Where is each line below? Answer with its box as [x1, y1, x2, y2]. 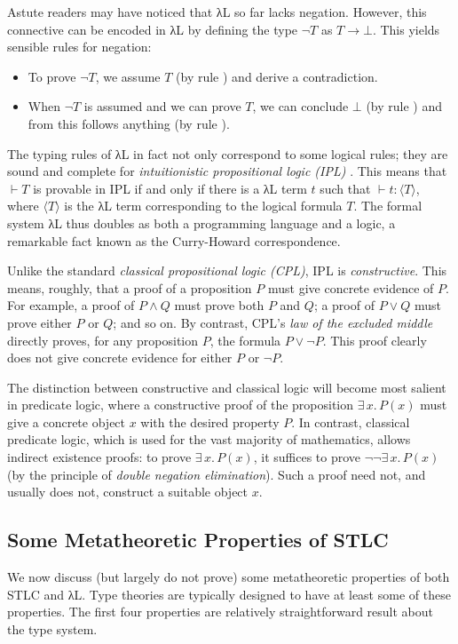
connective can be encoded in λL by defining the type [7, 20, 298, 38]
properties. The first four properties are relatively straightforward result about [7, 602, 434, 621]
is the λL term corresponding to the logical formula [64, 196, 343, 215]
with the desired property [140, 412, 280, 431]
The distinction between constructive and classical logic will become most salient [7, 378, 446, 396]
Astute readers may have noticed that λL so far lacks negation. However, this [7, 3, 427, 20]
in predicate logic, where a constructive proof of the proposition [7, 395, 354, 414]
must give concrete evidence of [267, 278, 434, 297]
